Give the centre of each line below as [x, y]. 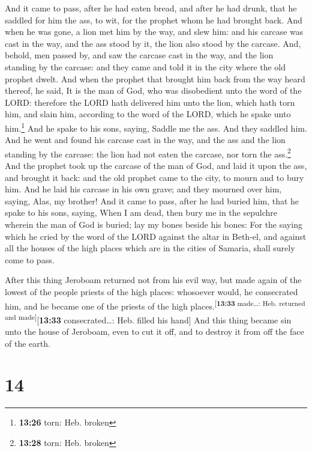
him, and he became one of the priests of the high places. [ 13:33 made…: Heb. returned [155, 305]
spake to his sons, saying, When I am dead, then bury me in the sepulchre [141, 212]
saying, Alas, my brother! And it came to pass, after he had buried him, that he [152, 200]
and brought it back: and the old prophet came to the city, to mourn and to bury [154, 177]
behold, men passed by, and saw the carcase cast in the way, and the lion [139, 55]
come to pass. [30, 259]
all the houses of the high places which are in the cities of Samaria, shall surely [150, 248]
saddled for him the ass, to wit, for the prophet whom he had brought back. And [154, 20]
